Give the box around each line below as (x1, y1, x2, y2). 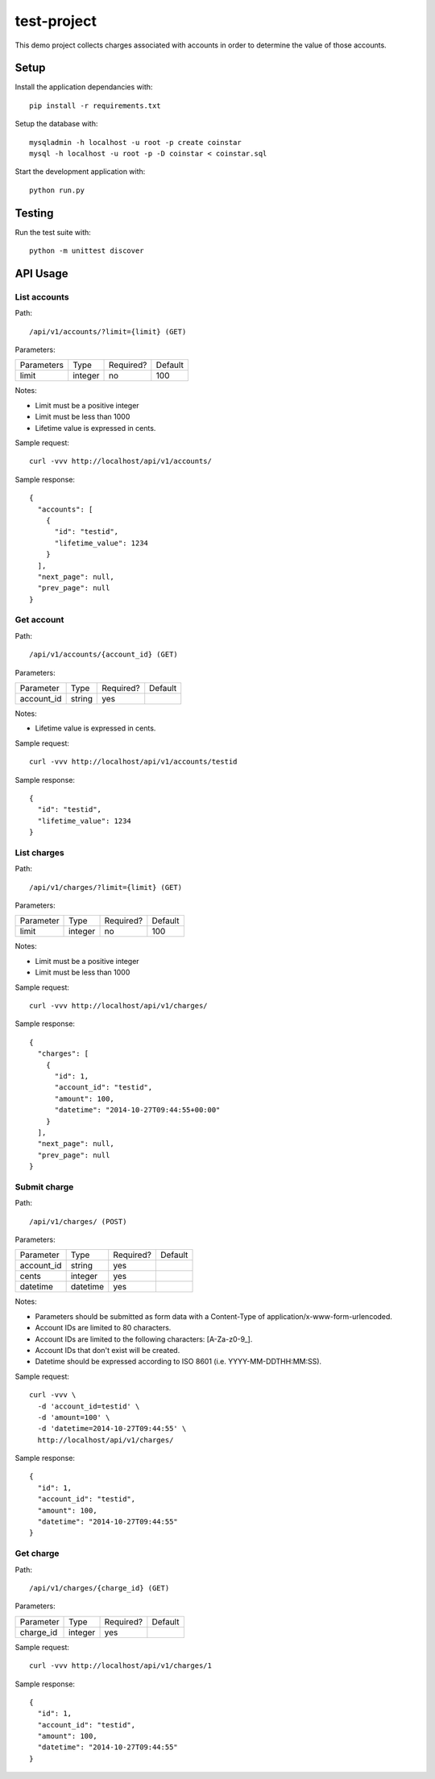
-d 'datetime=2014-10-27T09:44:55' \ (37, 1424, 187, 1434)
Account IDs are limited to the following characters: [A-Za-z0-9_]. (35, 1334, 253, 1344)
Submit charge (14, 1181, 74, 1192)
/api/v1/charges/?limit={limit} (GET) (29, 883, 183, 892)
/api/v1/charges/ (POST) (29, 1217, 127, 1226)
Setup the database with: (14, 119, 98, 129)
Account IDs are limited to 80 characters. (35, 1323, 172, 1333)
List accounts (14, 291, 69, 302)
